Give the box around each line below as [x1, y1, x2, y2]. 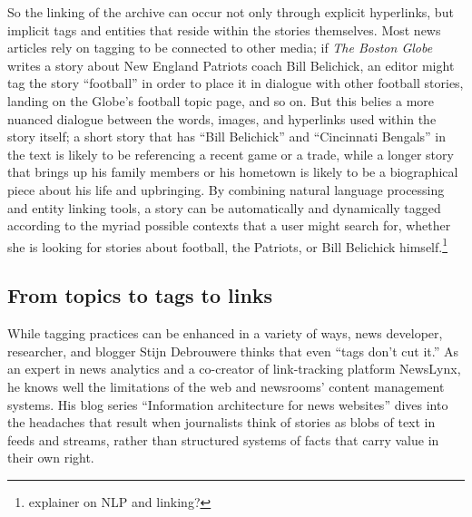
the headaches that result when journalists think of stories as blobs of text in [7, 413, 436, 432]
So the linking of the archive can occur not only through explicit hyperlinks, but [7, 3, 454, 21]
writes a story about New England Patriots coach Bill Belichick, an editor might [7, 55, 455, 74]
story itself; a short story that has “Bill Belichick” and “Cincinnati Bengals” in [7, 127, 446, 146]
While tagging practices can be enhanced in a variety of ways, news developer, [7, 324, 443, 343]
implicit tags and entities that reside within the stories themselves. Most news [7, 20, 441, 39]
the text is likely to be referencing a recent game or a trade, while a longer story [7, 144, 454, 163]
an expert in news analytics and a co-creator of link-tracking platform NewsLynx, [7, 359, 461, 378]
